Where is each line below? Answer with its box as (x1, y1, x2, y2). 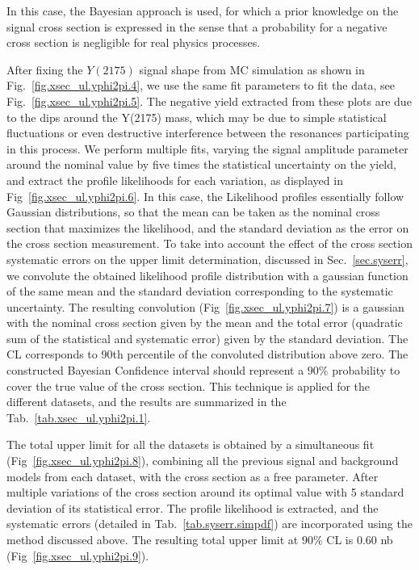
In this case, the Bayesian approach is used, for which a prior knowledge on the (6, 2, 399, 19)
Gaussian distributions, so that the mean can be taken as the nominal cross (6, 203, 380, 220)
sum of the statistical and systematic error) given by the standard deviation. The (6, 329, 409, 346)
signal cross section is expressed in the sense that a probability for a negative (6, 18, 388, 35)
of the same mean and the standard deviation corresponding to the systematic (6, 283, 393, 300)
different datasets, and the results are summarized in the (6, 393, 287, 410)
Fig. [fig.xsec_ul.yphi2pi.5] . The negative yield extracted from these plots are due (6, 92, 412, 109)
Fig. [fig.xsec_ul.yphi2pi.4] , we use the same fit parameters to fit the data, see (6, 77, 395, 94)
